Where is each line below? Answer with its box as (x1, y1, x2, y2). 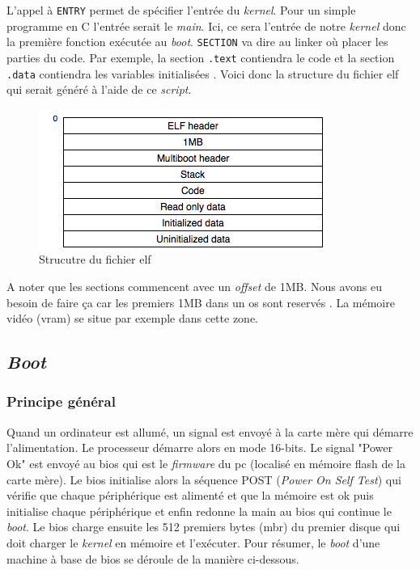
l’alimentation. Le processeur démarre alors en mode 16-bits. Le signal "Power (6, 439, 392, 456)
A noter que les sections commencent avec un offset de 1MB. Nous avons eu (6, 278, 382, 294)
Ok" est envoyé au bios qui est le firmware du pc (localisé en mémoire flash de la (6, 454, 405, 471)
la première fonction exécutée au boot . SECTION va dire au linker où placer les (6, 33, 388, 50)
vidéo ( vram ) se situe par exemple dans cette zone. (6, 310, 259, 327)
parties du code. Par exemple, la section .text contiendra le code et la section (6, 49, 395, 65)
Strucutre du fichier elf (39, 251, 151, 268)
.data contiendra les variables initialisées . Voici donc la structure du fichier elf (6, 65, 399, 82)
